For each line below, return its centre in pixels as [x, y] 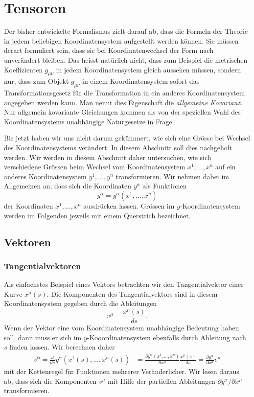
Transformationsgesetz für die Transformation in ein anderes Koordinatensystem [125, 93]
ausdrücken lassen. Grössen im [129, 206]
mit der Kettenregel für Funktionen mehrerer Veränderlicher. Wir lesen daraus [122, 371]
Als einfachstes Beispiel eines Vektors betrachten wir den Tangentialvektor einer [124, 284]
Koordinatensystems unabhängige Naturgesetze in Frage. [89, 121]
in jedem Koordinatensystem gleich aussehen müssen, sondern [149, 69]
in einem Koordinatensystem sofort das [141, 81]
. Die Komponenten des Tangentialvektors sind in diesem [132, 293]
